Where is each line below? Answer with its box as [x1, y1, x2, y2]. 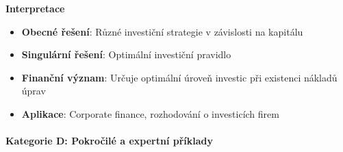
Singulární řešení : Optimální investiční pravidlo [21, 47, 231, 62]
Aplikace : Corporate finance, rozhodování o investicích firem [21, 106, 279, 121]
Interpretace [5, 1, 65, 15]
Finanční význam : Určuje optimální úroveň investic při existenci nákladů [21, 70, 338, 84]
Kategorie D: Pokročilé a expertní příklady [5, 134, 214, 148]
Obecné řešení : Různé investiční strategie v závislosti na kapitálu [21, 24, 303, 38]
